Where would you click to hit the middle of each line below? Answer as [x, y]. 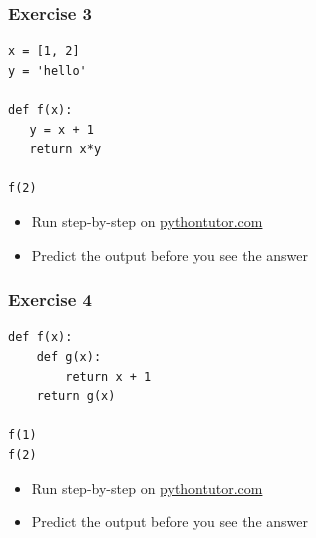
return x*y [65, 149]
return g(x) [76, 396]
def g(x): [69, 356]
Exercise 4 [50, 299]
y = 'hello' [47, 70]
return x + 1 [108, 376]
